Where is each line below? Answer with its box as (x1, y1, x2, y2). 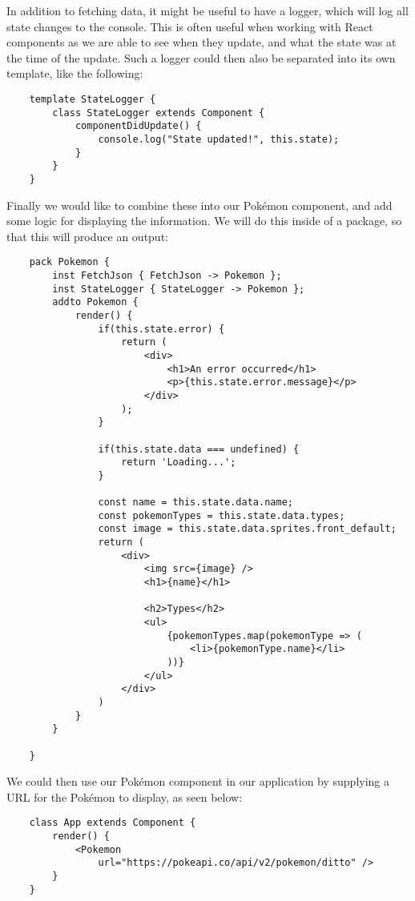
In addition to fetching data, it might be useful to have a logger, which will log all (6, 2, 409, 18)
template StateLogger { (29, 93, 156, 105)
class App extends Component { (29, 817, 196, 829)
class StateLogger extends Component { (52, 107, 265, 119)
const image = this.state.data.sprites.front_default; (98, 523, 397, 535)
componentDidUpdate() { (75, 120, 202, 132)
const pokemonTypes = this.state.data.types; (98, 509, 345, 521)
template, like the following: (6, 65, 143, 82)
